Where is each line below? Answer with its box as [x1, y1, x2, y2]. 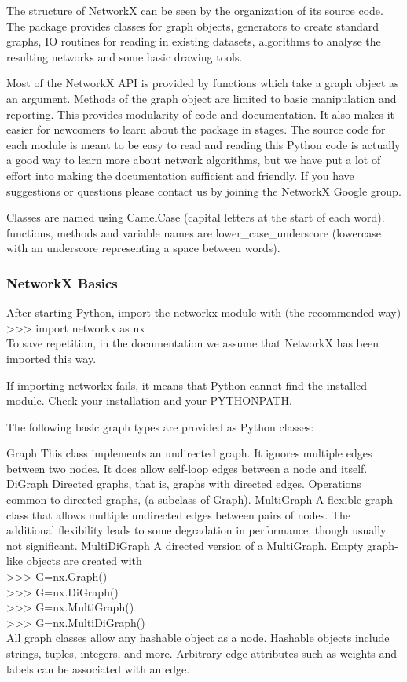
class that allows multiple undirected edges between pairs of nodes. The [6, 506, 351, 522]
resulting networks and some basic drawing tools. [6, 48, 243, 64]
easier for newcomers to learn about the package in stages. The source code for [6, 121, 386, 137]
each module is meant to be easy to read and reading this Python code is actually [6, 136, 401, 152]
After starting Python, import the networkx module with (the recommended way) [6, 304, 401, 321]
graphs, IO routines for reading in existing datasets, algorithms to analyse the [6, 33, 381, 49]
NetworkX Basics [6, 273, 118, 292]
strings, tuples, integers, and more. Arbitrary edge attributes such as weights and [6, 645, 398, 661]
